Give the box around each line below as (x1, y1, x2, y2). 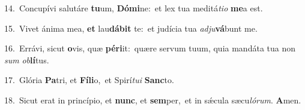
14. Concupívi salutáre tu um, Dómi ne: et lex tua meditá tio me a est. (4, 2, 263, 14)
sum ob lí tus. (4, 53, 49, 66)
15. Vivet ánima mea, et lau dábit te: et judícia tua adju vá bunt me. (4, 22, 258, 34)
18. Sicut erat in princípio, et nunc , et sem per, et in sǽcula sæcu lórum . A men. (4, 93, 301, 106)
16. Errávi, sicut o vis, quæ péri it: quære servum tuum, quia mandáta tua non (4, 42, 295, 54)
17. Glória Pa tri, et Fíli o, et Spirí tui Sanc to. (4, 74, 174, 86)
